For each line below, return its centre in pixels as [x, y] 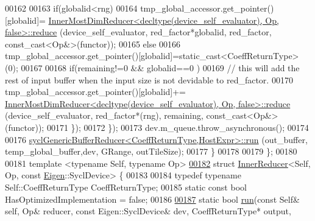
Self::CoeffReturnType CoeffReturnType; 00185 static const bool [126, 187]
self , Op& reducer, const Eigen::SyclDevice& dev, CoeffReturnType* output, [148, 211]
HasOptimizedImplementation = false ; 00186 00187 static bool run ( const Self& [152, 199]
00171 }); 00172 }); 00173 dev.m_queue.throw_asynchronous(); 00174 [178, 127]
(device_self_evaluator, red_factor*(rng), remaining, [104, 115]
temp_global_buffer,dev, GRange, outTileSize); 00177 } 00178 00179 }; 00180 [151, 151]
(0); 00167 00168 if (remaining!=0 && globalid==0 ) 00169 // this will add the [152, 67]
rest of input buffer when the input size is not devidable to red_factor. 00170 [149, 79]
